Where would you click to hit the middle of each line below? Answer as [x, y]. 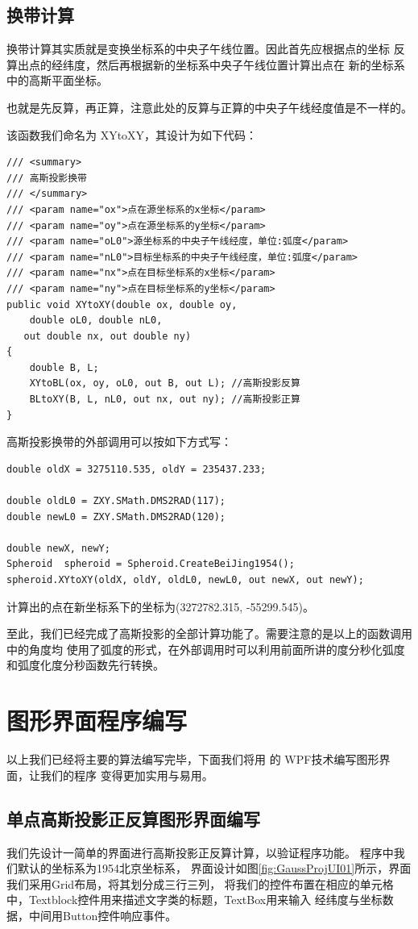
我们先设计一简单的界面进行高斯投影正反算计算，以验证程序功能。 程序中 [200, 852]
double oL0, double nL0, [96, 321]
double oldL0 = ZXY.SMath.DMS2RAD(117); [116, 501]
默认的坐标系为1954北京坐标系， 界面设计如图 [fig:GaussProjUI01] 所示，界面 [214, 868]
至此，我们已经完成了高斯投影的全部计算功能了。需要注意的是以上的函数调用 [209, 633]
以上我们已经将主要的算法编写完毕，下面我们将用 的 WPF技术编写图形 [193, 759]
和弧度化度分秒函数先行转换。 [85, 665]
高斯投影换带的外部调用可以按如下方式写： [119, 442]
